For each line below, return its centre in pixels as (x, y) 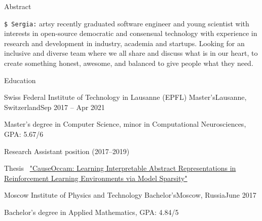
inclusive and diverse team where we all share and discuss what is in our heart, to (131, 53)
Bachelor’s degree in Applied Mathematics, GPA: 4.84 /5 (91, 212)
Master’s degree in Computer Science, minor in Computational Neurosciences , (125, 124)
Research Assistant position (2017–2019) (67, 151)
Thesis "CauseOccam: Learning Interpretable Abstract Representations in (120, 168)
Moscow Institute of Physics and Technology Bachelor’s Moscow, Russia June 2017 (130, 195)
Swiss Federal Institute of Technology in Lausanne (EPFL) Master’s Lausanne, (125, 97)
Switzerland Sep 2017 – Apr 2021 (54, 107)
